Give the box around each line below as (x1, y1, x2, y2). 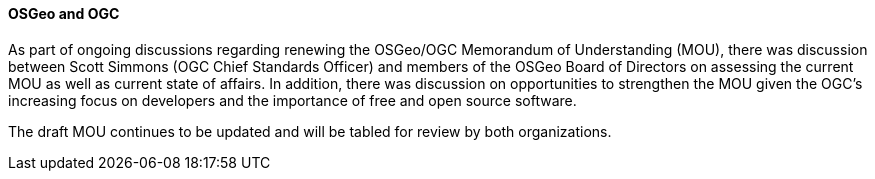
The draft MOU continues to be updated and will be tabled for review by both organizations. (8, 122, 612, 140)
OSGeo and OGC (8, 5, 120, 22)
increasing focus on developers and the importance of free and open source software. (8, 91, 577, 109)
